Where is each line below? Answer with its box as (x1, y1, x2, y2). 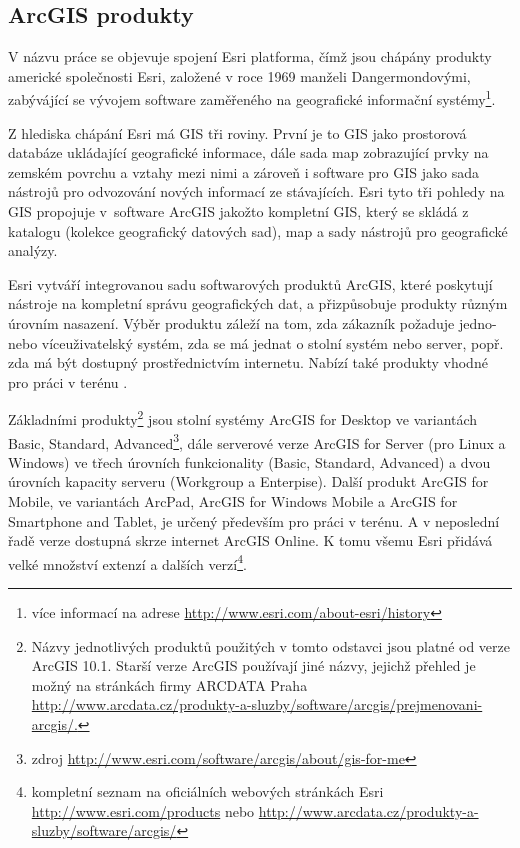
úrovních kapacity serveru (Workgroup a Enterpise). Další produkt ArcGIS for (8, 471, 489, 492)
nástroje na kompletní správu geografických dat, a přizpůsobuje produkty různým (8, 293, 508, 314)
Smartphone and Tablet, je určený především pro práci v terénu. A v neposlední (8, 510, 500, 531)
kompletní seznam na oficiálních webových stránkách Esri (31, 781, 384, 802)
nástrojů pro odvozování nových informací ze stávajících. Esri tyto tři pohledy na (8, 181, 505, 202)
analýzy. (8, 240, 58, 261)
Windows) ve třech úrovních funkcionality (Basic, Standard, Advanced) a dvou (8, 451, 491, 472)
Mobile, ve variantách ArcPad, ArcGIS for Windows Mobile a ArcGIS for (8, 491, 458, 512)
